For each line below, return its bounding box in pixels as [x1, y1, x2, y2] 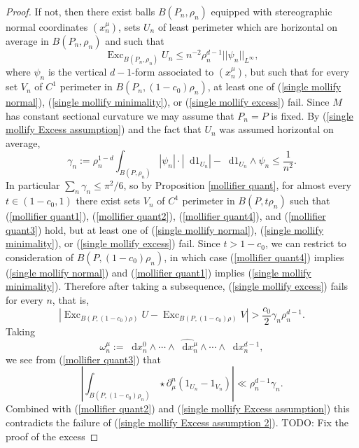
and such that [105, 34, 164, 48]
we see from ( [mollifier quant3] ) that [6, 351, 161, 366]
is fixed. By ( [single [271, 108, 353, 122]
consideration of [6, 249, 73, 264]
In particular [6, 178, 60, 192]
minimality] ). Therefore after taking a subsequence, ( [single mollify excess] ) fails [6, 279, 349, 293]
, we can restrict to [265, 236, 346, 251]
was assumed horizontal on [219, 122, 334, 136]
